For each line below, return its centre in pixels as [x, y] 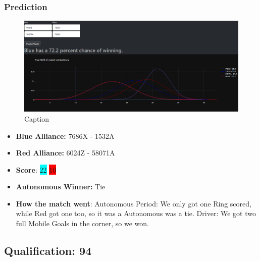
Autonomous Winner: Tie [61, 187]
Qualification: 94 [48, 251]
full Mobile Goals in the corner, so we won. [83, 223]
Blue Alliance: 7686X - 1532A [65, 136]
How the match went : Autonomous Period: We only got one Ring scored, [134, 203]
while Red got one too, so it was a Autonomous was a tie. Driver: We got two [136, 213]
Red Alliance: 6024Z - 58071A [65, 153]
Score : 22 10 [36, 169]
